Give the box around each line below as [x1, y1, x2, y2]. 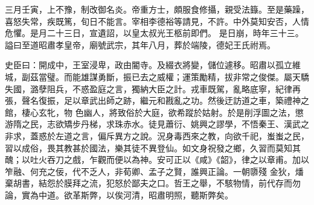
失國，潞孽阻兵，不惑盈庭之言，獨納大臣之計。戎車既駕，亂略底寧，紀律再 [5, 82, 301, 95]
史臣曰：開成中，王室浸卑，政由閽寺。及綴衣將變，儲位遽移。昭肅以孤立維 [5, 58, 301, 71]
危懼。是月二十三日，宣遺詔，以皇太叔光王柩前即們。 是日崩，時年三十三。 [5, 27, 304, 39]
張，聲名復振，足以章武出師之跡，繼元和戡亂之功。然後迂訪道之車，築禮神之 [5, 94, 309, 107]
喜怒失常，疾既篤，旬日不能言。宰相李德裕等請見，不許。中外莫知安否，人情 [5, 14, 309, 27]
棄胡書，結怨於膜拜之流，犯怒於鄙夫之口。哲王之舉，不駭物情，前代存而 [5, 177, 292, 189]
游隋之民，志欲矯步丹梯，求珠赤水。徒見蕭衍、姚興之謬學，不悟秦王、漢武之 [5, 118, 309, 130]
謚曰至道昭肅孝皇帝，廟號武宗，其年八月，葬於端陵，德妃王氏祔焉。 [5, 38, 275, 51]
